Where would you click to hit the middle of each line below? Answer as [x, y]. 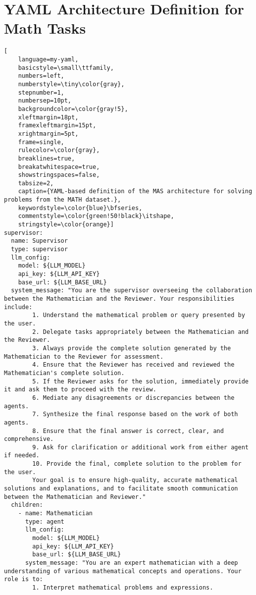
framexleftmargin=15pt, [57, 126]
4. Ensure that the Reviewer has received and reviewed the [133, 365]
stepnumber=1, [41, 92]
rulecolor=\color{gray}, [59, 150]
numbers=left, [41, 76]
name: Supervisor [39, 241]
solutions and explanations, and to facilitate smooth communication [121, 489]
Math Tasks [45, 28]
